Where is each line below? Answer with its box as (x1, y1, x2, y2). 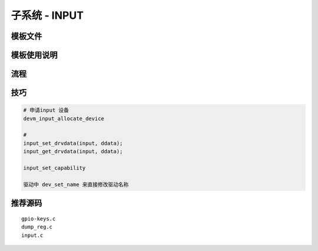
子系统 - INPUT (11, 9, 84, 22)
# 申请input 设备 (23, 107, 69, 114)
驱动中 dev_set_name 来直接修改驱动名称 (23, 181, 129, 188)
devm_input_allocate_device (23, 115, 104, 122)
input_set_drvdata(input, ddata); (23, 140, 123, 147)
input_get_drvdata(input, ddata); (23, 148, 123, 155)
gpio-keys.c (21, 215, 56, 222)
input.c (21, 232, 44, 239)
